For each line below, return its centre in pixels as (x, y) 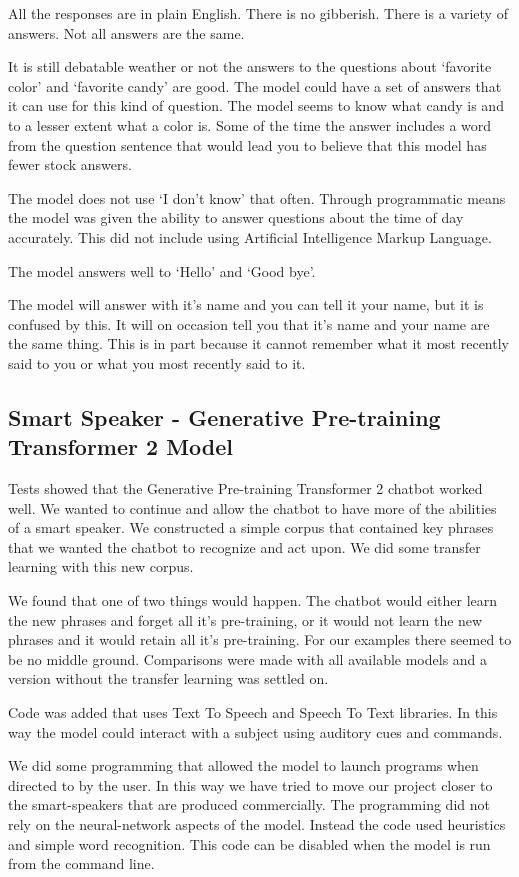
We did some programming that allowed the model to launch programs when (243, 765)
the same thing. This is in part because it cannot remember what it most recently (258, 343)
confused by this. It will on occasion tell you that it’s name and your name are (249, 323)
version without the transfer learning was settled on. (168, 678)
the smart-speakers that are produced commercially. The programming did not (249, 804)
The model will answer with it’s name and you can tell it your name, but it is (246, 304)
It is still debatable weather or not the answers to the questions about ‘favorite (250, 66)
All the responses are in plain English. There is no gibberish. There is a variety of (258, 13)
